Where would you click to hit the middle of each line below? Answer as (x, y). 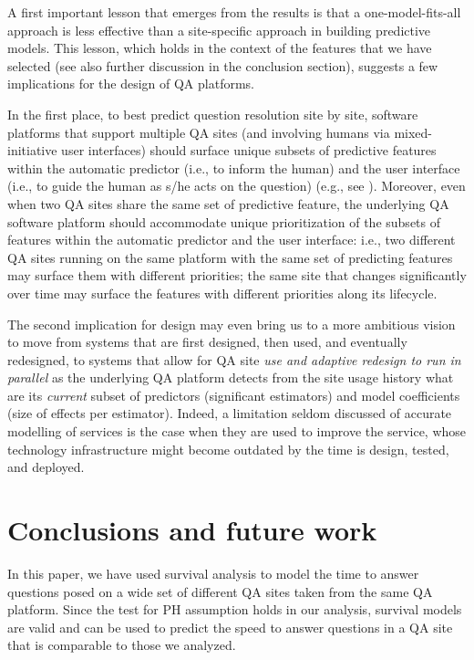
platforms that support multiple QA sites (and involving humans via (199, 132)
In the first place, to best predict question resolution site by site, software (213, 114)
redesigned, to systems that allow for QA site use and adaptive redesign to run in (234, 359)
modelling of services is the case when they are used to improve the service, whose (237, 431)
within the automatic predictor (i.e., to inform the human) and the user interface (234, 168)
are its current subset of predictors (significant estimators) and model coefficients (234, 395)
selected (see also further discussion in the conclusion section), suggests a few (223, 65)
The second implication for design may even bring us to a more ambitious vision (232, 324)
